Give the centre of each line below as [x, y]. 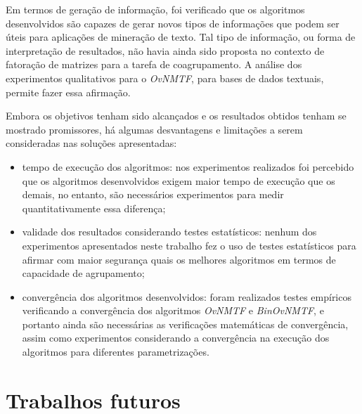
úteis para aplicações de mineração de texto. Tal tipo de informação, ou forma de [181, 37]
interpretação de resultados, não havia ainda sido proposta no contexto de [165, 50]
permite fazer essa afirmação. [68, 92]
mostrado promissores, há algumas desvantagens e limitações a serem [154, 129]
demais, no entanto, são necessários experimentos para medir [153, 194]
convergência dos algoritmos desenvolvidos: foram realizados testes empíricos [187, 296]
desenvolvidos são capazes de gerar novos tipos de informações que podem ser [173, 23]
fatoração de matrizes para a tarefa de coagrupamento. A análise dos [154, 64]
